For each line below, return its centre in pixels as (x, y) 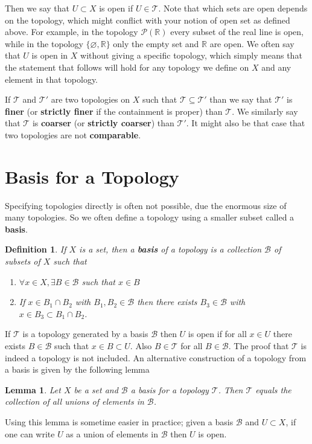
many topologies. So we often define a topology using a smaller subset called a (150, 217)
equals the (273, 389)
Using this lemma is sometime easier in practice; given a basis (119, 421)
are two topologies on (91, 99)
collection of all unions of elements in (75, 401)
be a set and (96, 389)
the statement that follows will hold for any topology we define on (127, 67)
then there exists (167, 302)
